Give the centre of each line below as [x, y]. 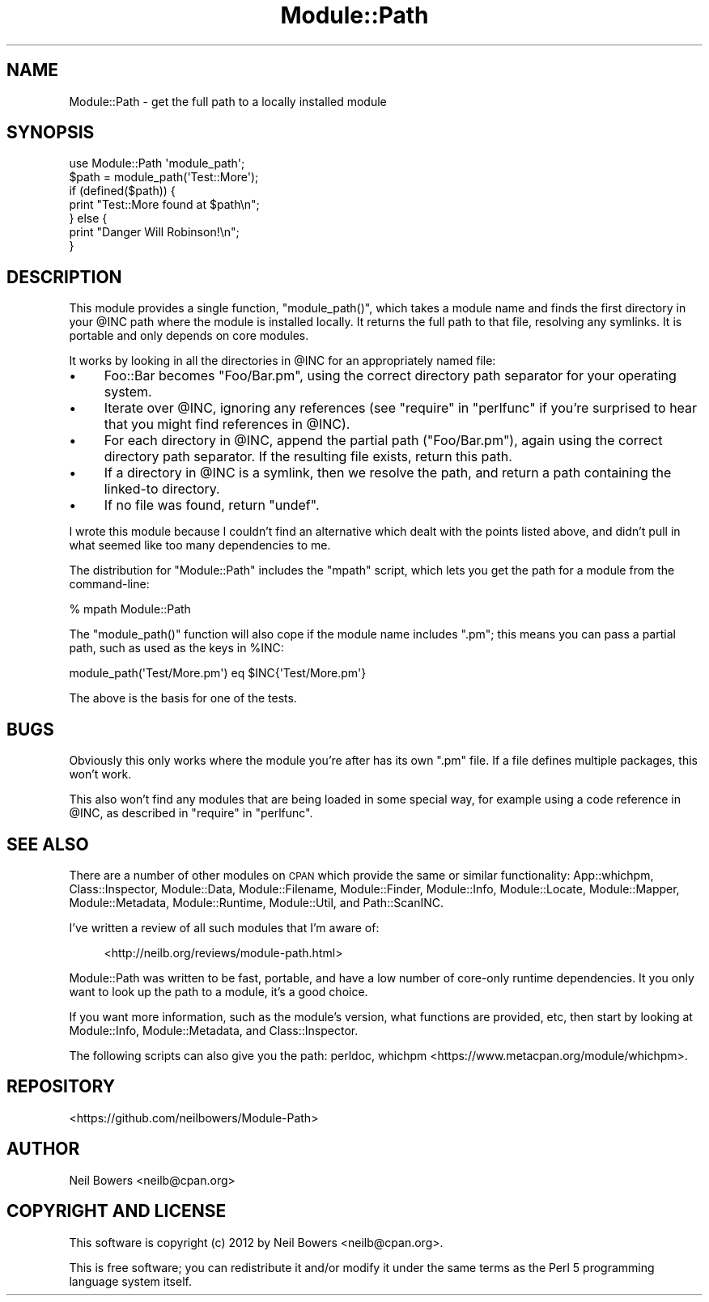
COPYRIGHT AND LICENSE [117, 1211]
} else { [88, 218]
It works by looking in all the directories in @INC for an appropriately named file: [282, 361]
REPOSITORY [61, 1087]
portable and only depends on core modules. [189, 336]
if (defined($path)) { [122, 191]
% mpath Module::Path [130, 609]
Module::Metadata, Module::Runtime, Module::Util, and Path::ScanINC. [257, 902]
